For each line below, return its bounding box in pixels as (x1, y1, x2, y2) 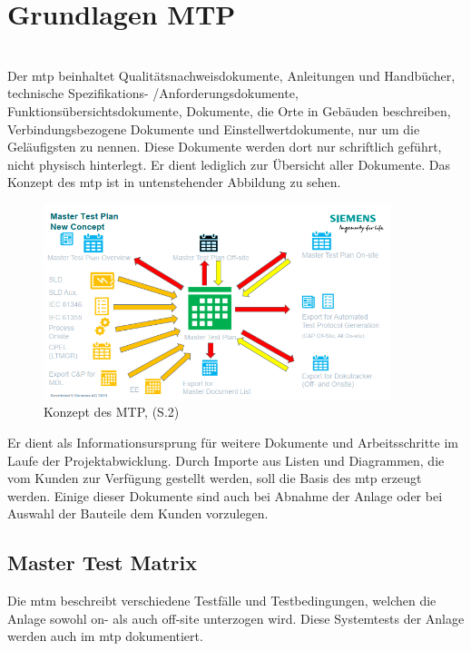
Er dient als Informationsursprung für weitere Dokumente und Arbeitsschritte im (7, 432, 458, 451)
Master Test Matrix (7, 548, 197, 577)
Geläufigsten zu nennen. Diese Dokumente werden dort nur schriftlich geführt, (7, 137, 442, 156)
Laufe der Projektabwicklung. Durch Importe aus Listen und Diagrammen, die (7, 450, 445, 469)
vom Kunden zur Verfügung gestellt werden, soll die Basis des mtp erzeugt (7, 469, 422, 488)
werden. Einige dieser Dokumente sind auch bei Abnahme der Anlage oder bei (7, 486, 443, 505)
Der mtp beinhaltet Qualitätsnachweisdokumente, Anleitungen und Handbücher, (7, 65, 456, 84)
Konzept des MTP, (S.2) (44, 402, 180, 421)
